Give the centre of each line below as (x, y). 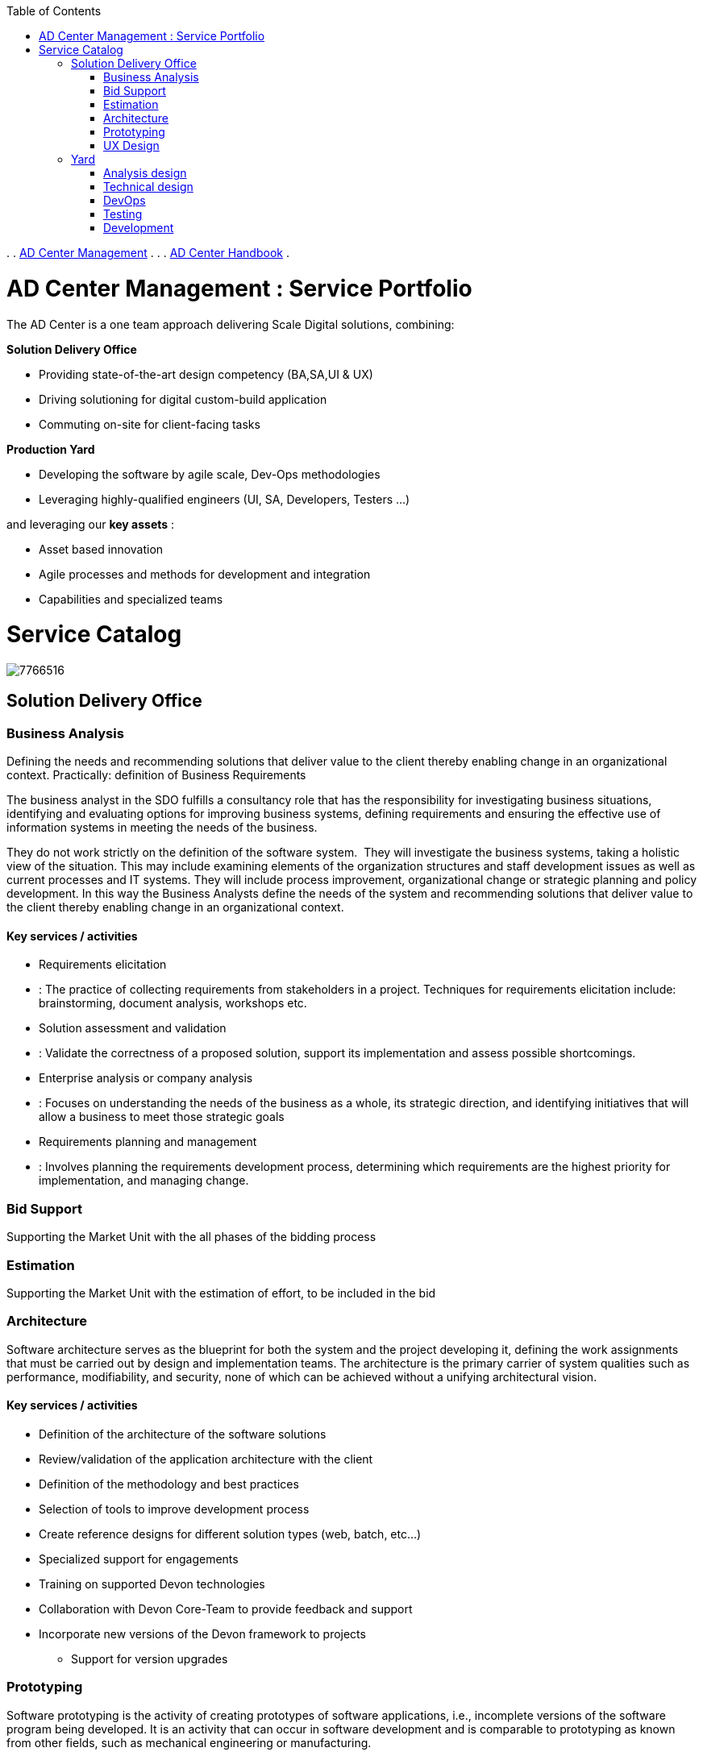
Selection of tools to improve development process (174, 1509)
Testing (123, 214)
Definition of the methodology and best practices (169, 1484)
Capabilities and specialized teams (131, 599)
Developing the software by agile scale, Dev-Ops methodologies (210, 474)
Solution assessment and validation (133, 1028)
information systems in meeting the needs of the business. (162, 828)
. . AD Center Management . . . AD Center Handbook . (148, 253)
